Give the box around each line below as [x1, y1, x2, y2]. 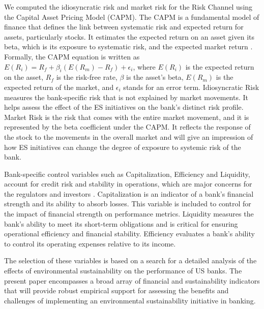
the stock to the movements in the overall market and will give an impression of [4, 131, 253, 142]
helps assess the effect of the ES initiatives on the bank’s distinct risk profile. [4, 102, 244, 112]
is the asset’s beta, [126, 72, 184, 82]
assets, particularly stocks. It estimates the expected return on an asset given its [4, 31, 255, 42]
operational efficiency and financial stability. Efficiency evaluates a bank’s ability [4, 228, 255, 239]
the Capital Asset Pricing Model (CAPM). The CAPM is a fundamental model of [4, 11, 259, 22]
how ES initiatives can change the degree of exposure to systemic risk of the [4, 141, 241, 152]
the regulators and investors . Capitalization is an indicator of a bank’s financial [4, 188, 254, 199]
